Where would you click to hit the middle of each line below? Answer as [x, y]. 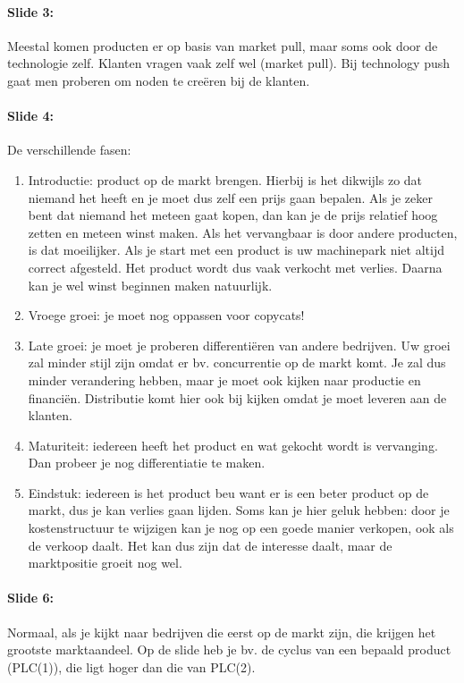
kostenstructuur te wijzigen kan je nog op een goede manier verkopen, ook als [241, 528]
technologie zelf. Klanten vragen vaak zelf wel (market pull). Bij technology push [229, 63]
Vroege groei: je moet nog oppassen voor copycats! [166, 315]
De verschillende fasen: [69, 150]
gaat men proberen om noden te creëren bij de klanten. [159, 80]
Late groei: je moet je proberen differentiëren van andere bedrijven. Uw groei [239, 345]
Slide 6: [31, 598]
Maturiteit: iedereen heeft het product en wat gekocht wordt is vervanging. [233, 445]
